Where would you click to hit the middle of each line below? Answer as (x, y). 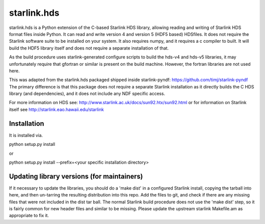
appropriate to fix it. (29, 216)
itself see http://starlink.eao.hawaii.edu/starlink (56, 109)
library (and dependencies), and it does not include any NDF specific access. (87, 94)
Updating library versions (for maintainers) (76, 176)
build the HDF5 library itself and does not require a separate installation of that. (89, 48)
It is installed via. (26, 135)
